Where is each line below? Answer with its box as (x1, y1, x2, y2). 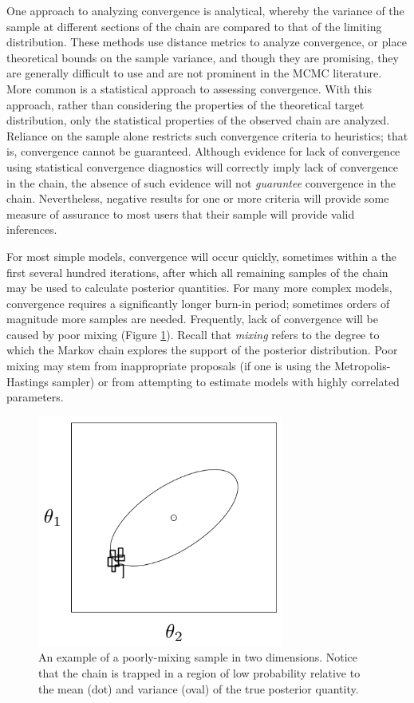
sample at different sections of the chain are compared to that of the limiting (6, 18, 382, 34)
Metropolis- (334, 357, 391, 374)
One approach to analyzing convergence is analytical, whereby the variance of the (6, 2, 404, 18)
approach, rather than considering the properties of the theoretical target (6, 96, 365, 113)
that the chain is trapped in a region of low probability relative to (38, 665, 361, 681)
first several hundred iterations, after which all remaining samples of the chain (6, 263, 388, 280)
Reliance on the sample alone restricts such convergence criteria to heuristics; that (6, 127, 408, 144)
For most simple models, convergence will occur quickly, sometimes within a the (6, 247, 397, 264)
